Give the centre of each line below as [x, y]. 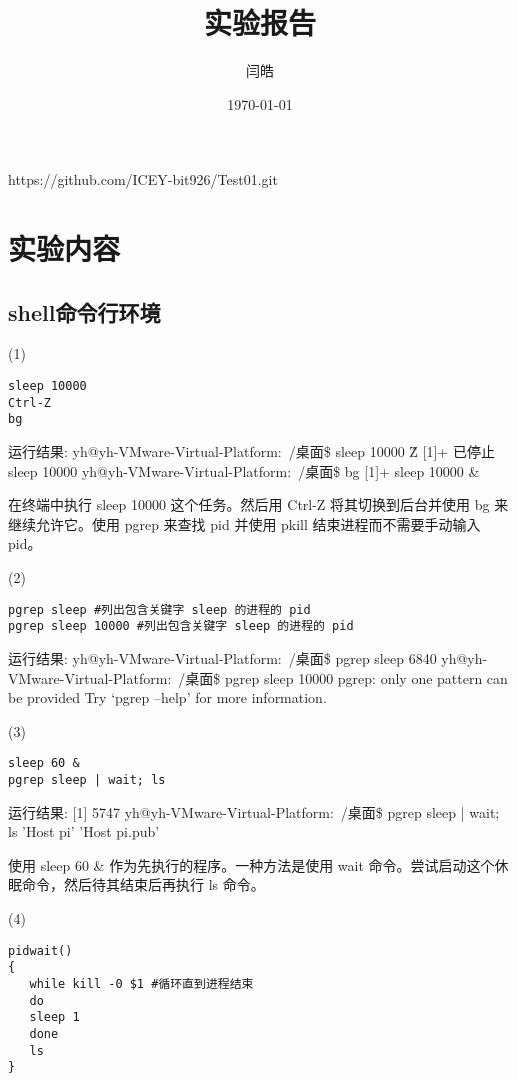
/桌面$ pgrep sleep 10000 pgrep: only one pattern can [343, 677]
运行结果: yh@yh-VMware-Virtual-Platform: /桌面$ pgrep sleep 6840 [222, 657]
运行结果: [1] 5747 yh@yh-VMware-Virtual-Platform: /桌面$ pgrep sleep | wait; [254, 811]
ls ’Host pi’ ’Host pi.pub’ [84, 831]
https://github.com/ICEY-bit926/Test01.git [143, 179]
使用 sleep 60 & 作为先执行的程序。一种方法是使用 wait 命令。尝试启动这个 [251, 864]
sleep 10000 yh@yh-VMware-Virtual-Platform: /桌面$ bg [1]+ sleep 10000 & [244, 470]
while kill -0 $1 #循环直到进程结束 [141, 983]
